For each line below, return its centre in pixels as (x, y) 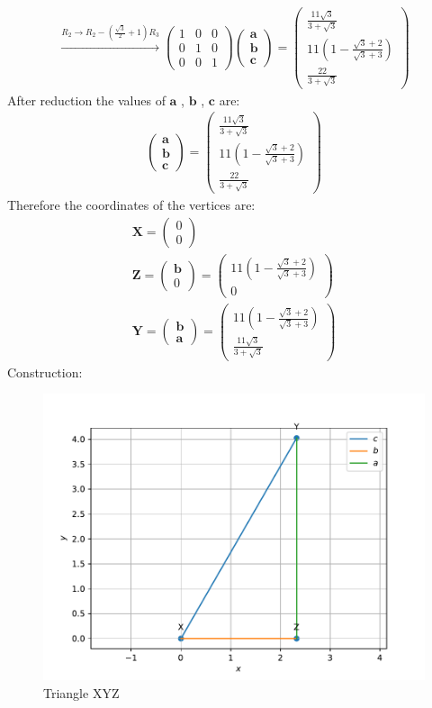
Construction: (45, 372)
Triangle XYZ (81, 692)
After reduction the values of (86, 100)
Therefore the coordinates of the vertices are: (131, 205)
